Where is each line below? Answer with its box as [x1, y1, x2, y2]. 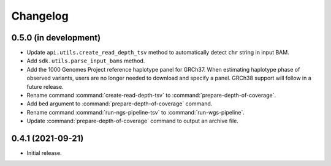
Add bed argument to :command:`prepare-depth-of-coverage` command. [26, 100, 213, 107]
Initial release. [26, 149, 62, 157]
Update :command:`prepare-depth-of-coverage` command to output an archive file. [26, 117, 239, 125]
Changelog [11, 9, 69, 23]
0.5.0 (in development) [11, 32, 101, 43]
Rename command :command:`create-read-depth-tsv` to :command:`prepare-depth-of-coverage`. [26, 92, 276, 99]
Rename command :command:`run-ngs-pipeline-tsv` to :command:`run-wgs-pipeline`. [26, 108, 245, 116]
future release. [26, 83, 64, 90]
